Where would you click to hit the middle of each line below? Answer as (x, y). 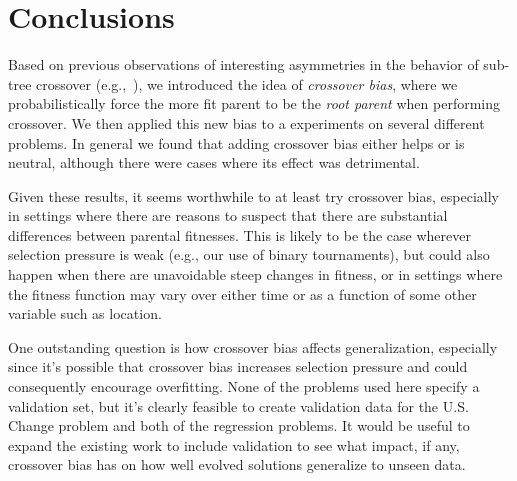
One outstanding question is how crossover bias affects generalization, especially (253, 346)
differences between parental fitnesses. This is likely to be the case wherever (239, 234)
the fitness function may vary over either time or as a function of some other (242, 293)
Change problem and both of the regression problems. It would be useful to (239, 425)
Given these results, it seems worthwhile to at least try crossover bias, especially (253, 195)
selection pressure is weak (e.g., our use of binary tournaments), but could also (249, 254)
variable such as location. (85, 313)
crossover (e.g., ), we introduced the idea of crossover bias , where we (247, 83)
